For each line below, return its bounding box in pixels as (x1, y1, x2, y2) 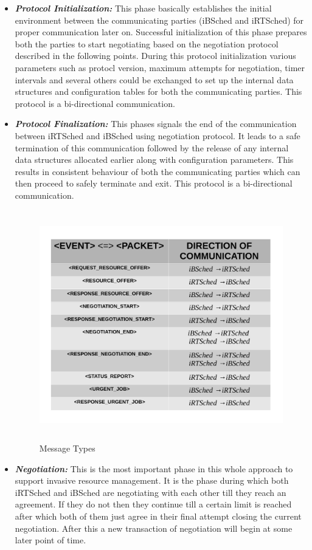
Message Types (39, 442, 95, 455)
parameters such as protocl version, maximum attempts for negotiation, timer (15, 61, 305, 74)
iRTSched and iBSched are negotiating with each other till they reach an (15, 486, 286, 498)
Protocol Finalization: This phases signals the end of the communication (15, 117, 297, 130)
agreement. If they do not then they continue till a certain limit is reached (15, 498, 292, 510)
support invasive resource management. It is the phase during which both (15, 474, 289, 487)
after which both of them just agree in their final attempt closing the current (15, 510, 302, 522)
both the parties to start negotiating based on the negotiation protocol (15, 37, 279, 50)
